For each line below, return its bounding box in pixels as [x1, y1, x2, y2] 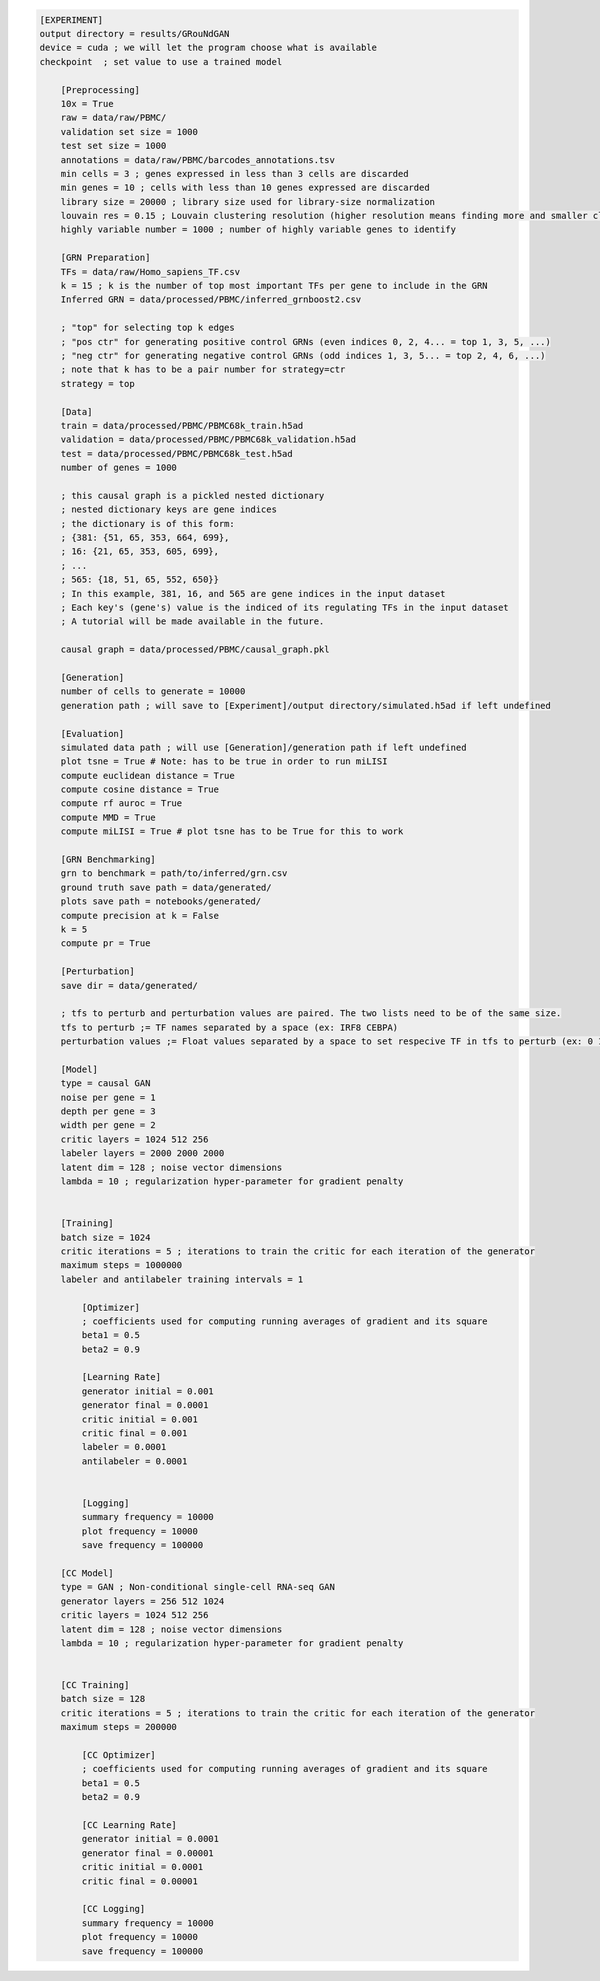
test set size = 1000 [60, 140, 167, 152]
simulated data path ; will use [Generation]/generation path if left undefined [60, 741, 467, 753]
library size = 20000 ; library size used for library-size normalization [60, 196, 435, 207]
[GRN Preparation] [60, 252, 151, 264]
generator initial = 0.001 [81, 1385, 214, 1397]
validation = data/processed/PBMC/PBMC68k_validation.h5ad [60, 434, 357, 445]
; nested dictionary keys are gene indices [60, 504, 277, 515]
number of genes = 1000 [60, 462, 177, 474]
